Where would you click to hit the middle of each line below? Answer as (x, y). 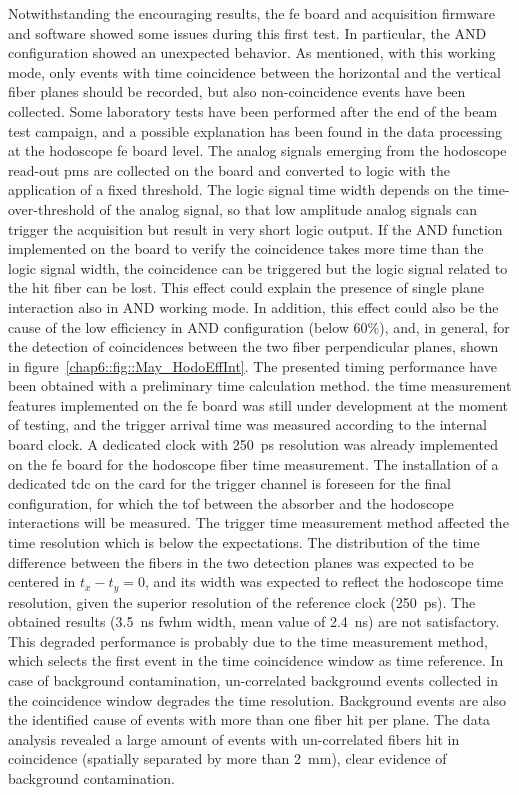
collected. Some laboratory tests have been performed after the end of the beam (253, 110)
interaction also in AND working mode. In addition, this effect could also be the (253, 306)
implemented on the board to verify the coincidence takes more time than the (246, 248)
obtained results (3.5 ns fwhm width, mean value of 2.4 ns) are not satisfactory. (254, 621)
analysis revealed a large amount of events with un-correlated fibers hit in (234, 738)
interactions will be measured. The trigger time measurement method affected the (258, 522)
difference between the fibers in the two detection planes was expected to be (241, 561)
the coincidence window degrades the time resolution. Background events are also (257, 699)
